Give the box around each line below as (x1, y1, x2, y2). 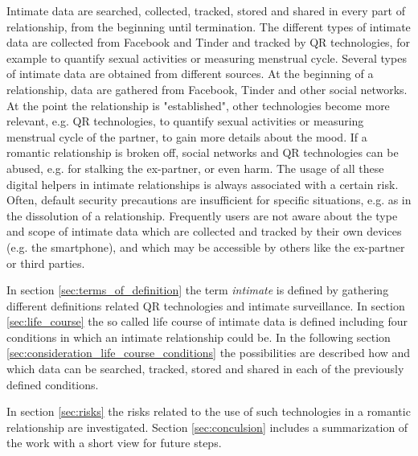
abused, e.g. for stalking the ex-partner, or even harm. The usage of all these (6, 159, 384, 176)
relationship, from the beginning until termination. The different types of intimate (6, 18, 411, 35)
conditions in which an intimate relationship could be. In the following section (6, 328, 391, 345)
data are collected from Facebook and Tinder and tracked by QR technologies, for (6, 34, 410, 51)
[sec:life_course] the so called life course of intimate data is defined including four (6, 313, 408, 330)
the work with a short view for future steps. (6, 434, 222, 451)
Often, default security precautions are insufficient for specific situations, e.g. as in (6, 191, 412, 208)
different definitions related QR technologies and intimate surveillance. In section (6, 297, 405, 314)
